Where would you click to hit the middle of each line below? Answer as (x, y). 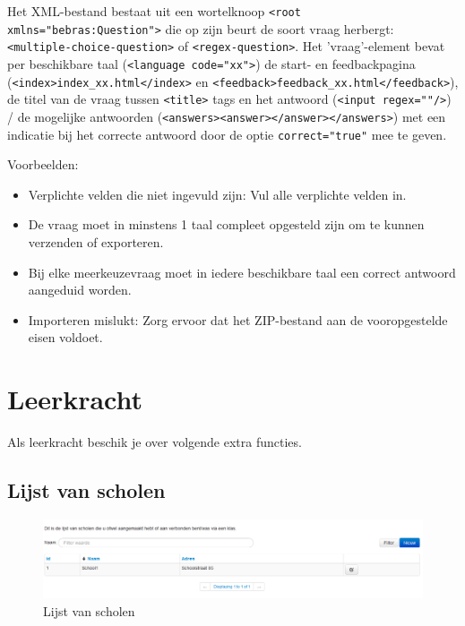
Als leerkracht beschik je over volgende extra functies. (155, 442)
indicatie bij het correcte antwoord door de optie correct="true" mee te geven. (227, 134)
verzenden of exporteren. (96, 242)
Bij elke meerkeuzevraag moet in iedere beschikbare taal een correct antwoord (242, 272)
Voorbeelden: (43, 164)
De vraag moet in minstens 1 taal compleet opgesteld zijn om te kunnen (226, 224)
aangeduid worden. (80, 290)
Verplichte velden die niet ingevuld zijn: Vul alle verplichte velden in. (217, 194)
